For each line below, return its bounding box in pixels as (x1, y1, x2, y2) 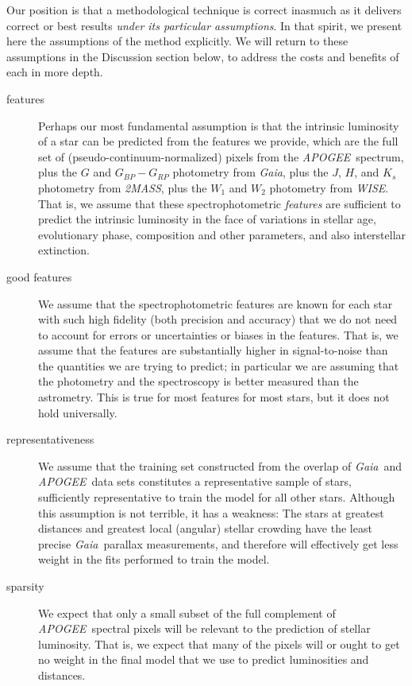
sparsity (6, 578, 44, 594)
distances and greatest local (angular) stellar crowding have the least (38, 520, 372, 537)
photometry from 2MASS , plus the (38, 179, 207, 196)
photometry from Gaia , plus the (172, 164, 329, 180)
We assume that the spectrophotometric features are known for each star (38, 295, 393, 312)
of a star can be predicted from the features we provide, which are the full (38, 133, 399, 149)
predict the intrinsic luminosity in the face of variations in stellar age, (38, 211, 376, 227)
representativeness (6, 431, 94, 448)
